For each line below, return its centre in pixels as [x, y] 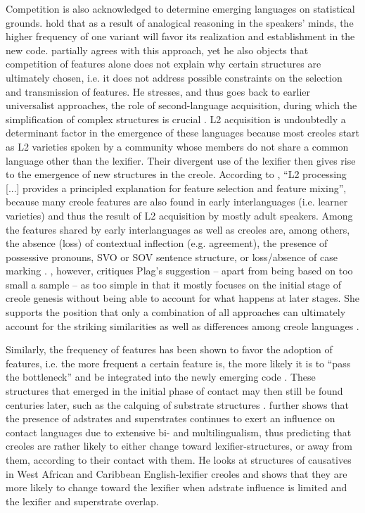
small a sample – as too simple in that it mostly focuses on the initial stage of [173, 284]
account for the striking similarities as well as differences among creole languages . [182, 325]
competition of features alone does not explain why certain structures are [164, 64]
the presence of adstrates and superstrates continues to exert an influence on [171, 418]
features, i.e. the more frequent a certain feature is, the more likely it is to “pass [178, 363]
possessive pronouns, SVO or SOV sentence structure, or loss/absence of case [172, 256]
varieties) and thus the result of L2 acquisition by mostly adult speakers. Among [179, 215]
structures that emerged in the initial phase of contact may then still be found [174, 391]
